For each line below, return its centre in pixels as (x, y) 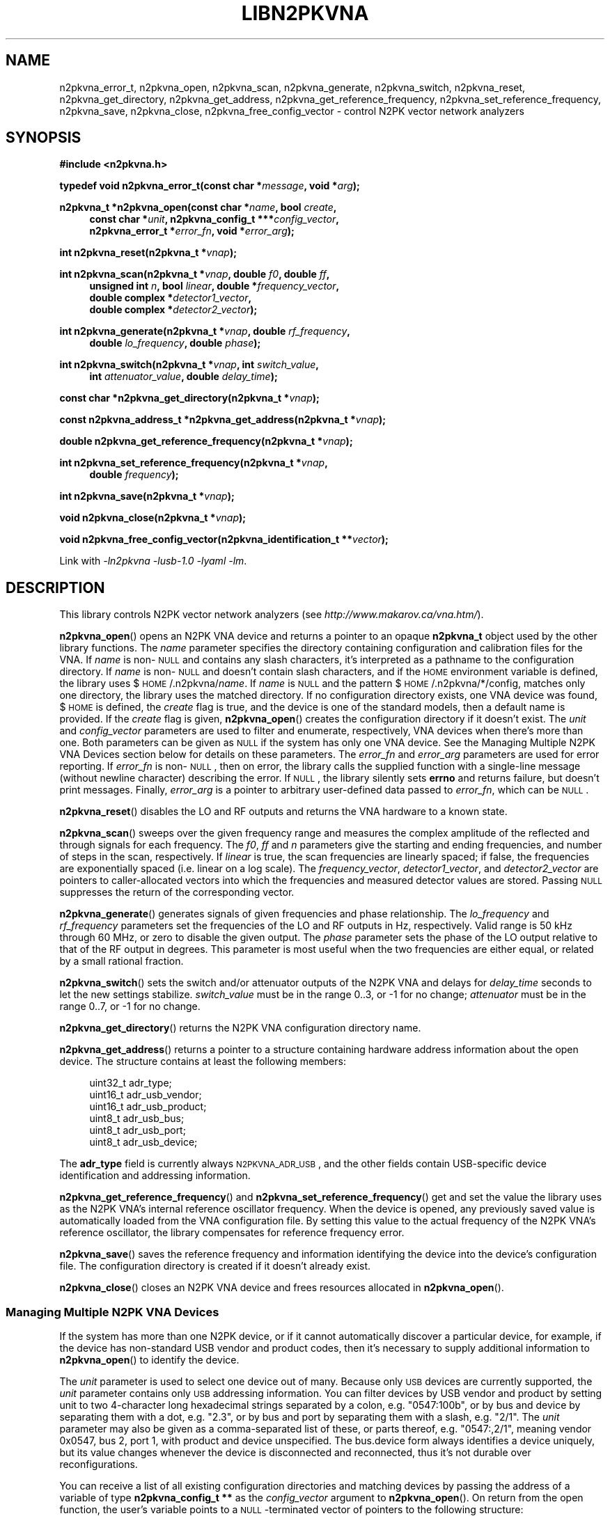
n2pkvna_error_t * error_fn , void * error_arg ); (192, 231)
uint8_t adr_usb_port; (138, 1130)
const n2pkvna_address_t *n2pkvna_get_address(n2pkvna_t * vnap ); (223, 420)
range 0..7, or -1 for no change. (130, 1006)
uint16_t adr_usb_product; (148, 1107)
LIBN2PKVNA (305, 13)
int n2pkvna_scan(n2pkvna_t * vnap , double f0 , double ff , (195, 274)
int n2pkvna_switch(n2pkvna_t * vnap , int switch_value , (189, 365)
